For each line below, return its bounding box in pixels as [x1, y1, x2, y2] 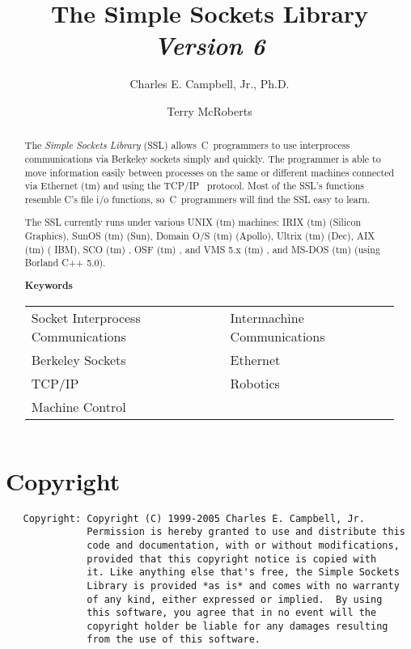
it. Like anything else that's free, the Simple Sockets [87, 566, 400, 579]
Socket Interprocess [31, 308, 141, 327]
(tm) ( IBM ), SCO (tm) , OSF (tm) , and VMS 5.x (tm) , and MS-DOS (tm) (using [24, 242, 380, 256]
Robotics [230, 373, 280, 392]
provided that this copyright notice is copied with [87, 553, 377, 565]
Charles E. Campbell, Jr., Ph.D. [129, 75, 290, 92]
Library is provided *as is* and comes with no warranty [87, 579, 400, 592]
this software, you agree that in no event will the [87, 607, 377, 619]
